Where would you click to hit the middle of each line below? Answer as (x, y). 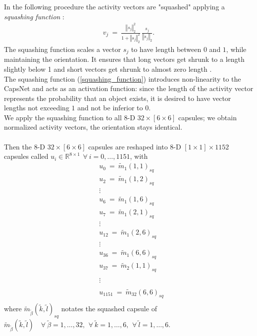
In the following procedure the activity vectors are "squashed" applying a (115, 6)
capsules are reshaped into (128, 146)
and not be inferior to (110, 108)
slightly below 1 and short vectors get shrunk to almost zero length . (108, 69)
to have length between (166, 49)
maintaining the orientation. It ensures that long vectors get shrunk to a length (124, 59)
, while (236, 49)
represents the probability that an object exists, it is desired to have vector (118, 98)
